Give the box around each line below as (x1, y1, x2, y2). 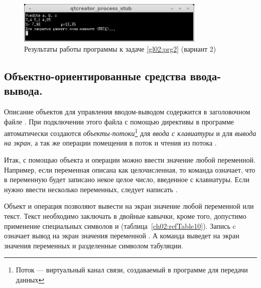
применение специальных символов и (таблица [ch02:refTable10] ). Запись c (4, 220, 236, 231)
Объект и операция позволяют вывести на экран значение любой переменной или (4, 201, 254, 211)
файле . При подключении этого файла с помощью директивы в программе (4, 116, 234, 126)
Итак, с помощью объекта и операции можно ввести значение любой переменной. (4, 155, 255, 165)
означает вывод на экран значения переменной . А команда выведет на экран (4, 230, 239, 241)
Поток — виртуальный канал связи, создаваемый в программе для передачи (16, 264, 248, 275)
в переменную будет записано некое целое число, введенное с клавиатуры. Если (4, 174, 249, 185)
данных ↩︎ (16, 274, 45, 284)
